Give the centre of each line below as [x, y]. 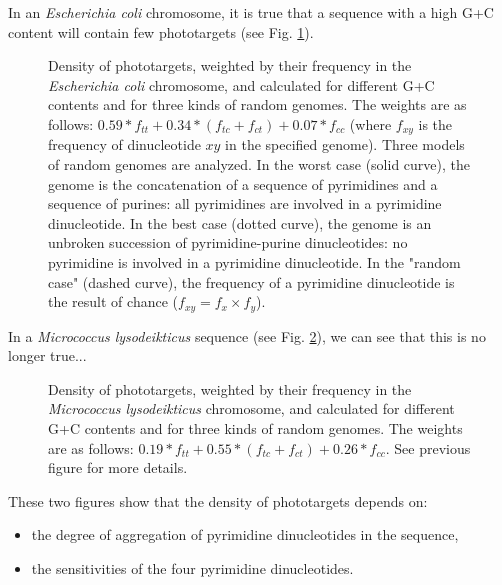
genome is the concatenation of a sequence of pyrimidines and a [243, 183]
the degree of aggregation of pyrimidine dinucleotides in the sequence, [245, 534]
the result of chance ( [113, 301]
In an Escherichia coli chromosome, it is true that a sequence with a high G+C [251, 12]
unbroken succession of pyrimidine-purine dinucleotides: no [228, 242]
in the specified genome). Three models [345, 144]
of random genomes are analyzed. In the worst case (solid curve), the [259, 164]
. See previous [428, 447]
